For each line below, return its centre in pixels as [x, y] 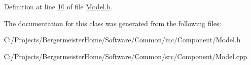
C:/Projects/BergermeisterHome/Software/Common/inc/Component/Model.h [122, 40]
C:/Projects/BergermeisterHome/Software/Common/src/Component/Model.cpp [125, 56]
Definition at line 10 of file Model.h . [58, 6]
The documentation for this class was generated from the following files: [113, 23]
